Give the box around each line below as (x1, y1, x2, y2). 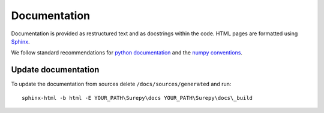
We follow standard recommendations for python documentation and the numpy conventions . (11, 49, 243, 56)
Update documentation (11, 65, 100, 75)
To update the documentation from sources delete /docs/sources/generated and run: (11, 81, 232, 88)
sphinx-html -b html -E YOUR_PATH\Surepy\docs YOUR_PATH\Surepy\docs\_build (22, 94, 253, 101)
